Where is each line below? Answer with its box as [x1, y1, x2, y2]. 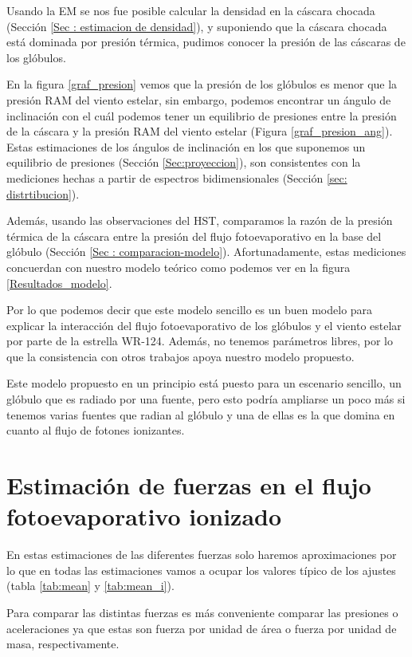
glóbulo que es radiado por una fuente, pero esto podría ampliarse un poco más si [6, 391, 406, 407]
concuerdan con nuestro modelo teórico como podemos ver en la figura [6, 258, 351, 275]
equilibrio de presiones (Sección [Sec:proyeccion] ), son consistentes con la [6, 154, 361, 171]
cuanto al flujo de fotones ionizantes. [6, 422, 185, 439]
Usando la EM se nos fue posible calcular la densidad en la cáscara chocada [6, 2, 375, 18]
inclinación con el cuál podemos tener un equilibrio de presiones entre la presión [6, 107, 397, 124]
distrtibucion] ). [6, 185, 80, 202]
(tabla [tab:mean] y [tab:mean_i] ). [6, 577, 175, 594]
